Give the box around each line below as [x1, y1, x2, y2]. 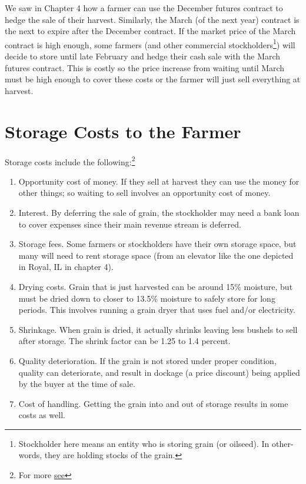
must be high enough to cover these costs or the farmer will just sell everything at [5, 73, 301, 85]
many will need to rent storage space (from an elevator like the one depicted [18, 249, 294, 261]
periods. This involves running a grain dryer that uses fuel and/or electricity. [18, 303, 295, 316]
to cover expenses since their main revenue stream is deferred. [18, 218, 241, 230]
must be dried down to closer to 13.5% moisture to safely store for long [18, 292, 275, 304]
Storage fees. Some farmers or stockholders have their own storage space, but [18, 238, 297, 250]
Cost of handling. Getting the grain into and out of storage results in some [18, 397, 288, 409]
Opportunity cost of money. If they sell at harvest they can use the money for [18, 175, 300, 187]
